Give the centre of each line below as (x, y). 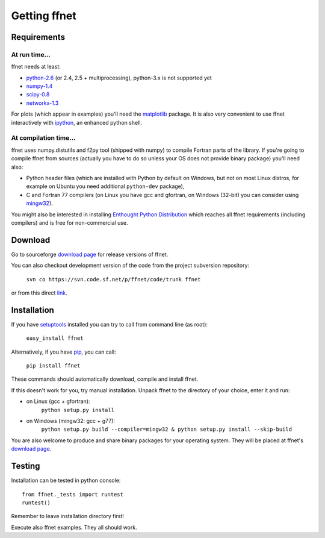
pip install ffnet (53, 366)
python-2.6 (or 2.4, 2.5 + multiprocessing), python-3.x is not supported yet (119, 78)
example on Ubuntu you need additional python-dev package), (105, 186)
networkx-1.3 (42, 103)
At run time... (31, 54)
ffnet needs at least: (36, 67)
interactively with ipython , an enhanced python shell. (77, 122)
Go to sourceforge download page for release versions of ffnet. (90, 254)
